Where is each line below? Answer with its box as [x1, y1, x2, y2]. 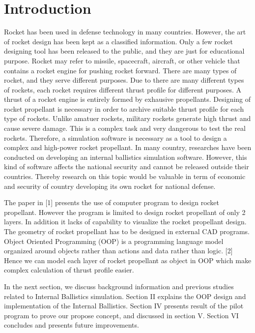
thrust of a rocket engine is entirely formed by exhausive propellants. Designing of [4, 94, 251, 104]
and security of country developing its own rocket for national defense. [4, 181, 216, 191]
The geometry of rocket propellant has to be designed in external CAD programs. [4, 226, 250, 236]
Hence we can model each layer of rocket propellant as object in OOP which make [4, 255, 252, 265]
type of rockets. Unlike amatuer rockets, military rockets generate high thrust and [4, 113, 251, 123]
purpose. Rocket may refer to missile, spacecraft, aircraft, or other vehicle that [4, 55, 240, 65]
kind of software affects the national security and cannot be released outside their [4, 161, 249, 172]
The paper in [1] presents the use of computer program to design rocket [4, 197, 220, 208]
